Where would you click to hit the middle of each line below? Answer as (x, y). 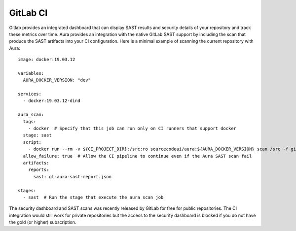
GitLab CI (28, 13)
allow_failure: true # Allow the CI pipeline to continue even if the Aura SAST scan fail (137, 156)
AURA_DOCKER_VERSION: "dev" (57, 80)
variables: (31, 73)
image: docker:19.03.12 (47, 60)
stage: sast (37, 135)
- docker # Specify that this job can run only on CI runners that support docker (132, 129)
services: (30, 94)
